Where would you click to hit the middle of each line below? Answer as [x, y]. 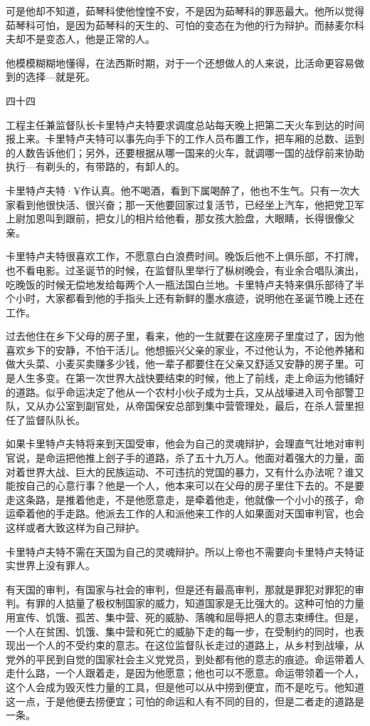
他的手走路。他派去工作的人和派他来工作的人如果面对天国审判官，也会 [200, 513]
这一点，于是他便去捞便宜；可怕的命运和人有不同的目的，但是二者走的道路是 [185, 701]
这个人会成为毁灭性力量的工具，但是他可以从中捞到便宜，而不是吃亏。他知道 [185, 686]
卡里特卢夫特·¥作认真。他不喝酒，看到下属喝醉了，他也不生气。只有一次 [178, 190]
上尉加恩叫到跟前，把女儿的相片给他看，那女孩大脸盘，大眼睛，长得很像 [175, 218]
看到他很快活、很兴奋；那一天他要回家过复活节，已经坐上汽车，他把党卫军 [190, 204]
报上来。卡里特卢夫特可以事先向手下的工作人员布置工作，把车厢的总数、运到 [185, 139]
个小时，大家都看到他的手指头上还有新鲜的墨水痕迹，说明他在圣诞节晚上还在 [185, 298]
